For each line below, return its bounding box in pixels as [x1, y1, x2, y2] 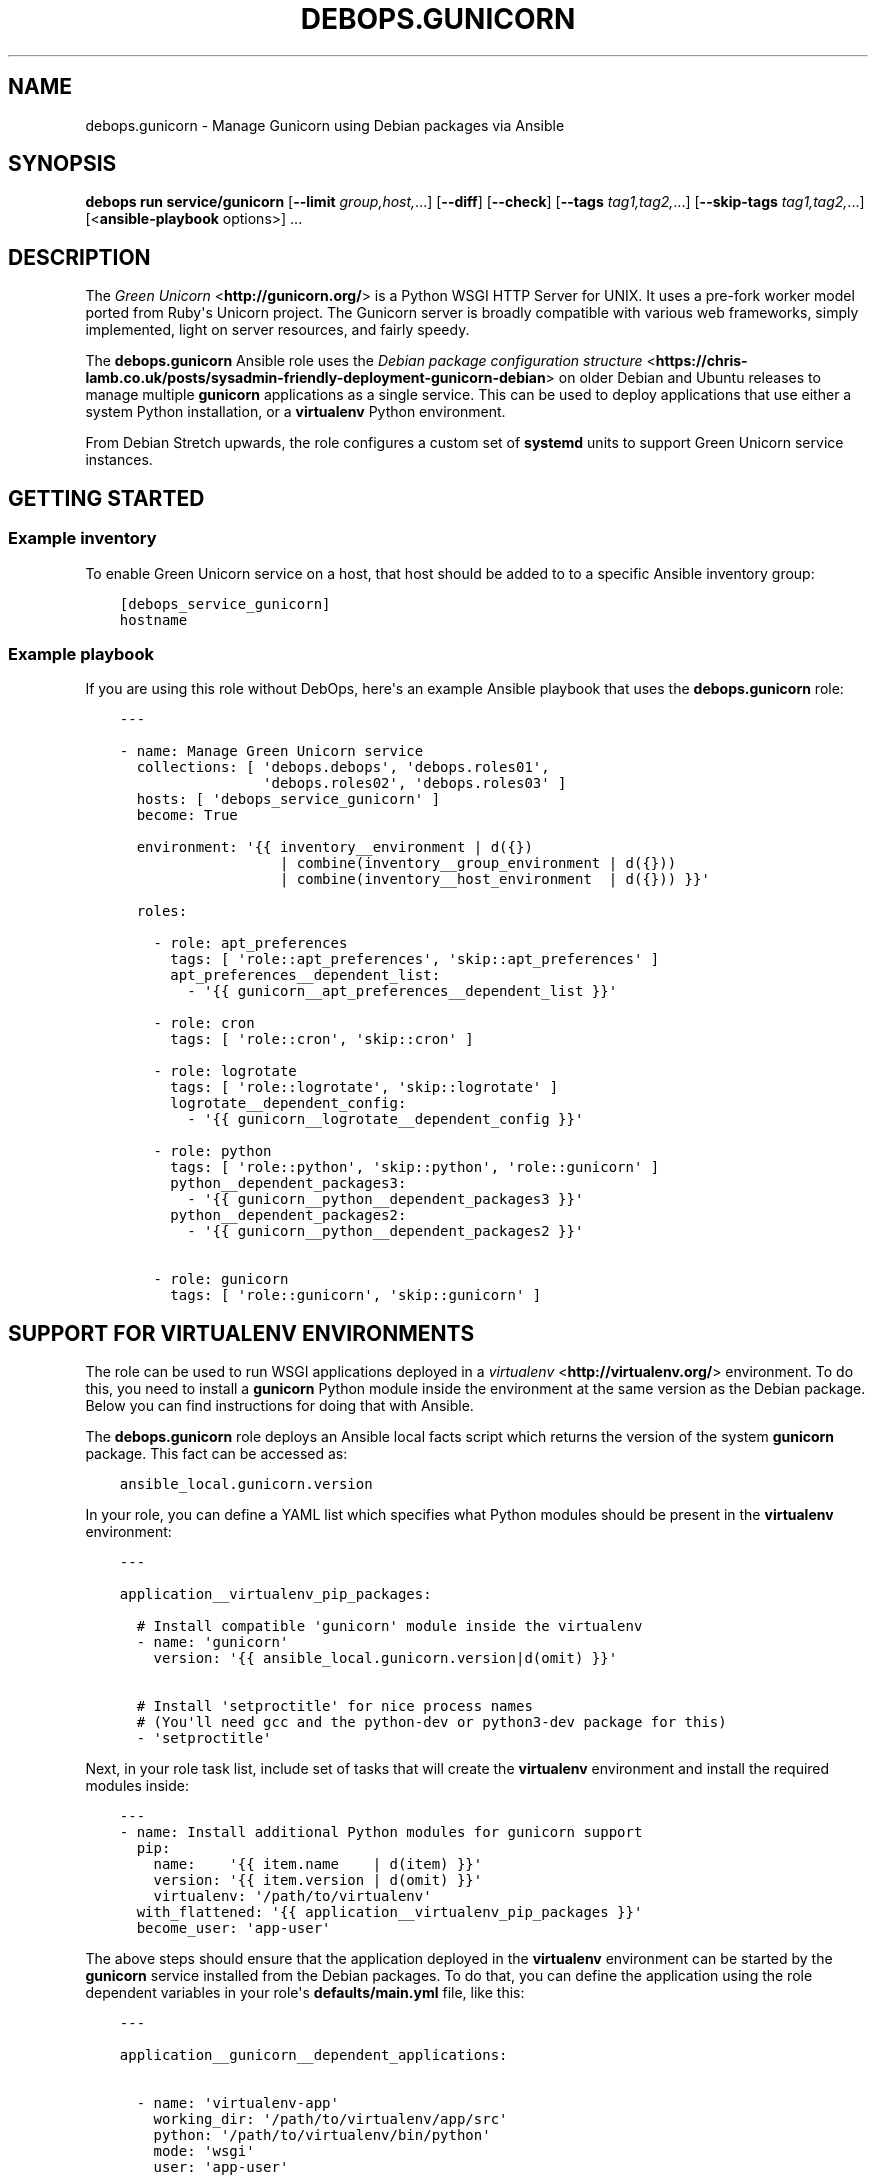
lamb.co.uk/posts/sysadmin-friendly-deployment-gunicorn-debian [85, 369, 546, 387]
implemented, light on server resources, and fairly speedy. [85, 321, 470, 339]
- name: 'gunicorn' [136, 1634, 289, 1651]
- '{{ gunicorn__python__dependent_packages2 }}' [187, 1223, 584, 1240]
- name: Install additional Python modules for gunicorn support [119, 1824, 643, 1841]
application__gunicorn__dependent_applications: [119, 2047, 508, 2064]
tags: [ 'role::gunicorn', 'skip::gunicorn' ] [170, 1287, 542, 1304]
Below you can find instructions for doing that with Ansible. [85, 1397, 474, 1415]
